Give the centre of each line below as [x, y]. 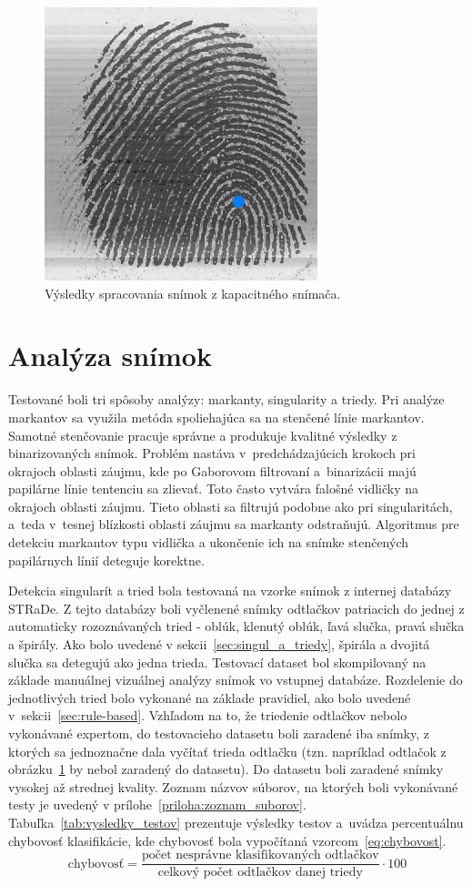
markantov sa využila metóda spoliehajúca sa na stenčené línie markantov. [216, 417]
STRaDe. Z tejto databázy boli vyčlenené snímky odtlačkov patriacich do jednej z [236, 608]
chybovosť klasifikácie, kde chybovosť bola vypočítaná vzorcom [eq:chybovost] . [227, 840]
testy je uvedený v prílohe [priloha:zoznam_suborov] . [157, 805]
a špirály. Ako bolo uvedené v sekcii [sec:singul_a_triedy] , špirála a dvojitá [219, 644]
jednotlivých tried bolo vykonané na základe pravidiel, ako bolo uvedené [210, 697]
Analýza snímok [110, 356]
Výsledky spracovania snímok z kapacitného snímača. [193, 293]
